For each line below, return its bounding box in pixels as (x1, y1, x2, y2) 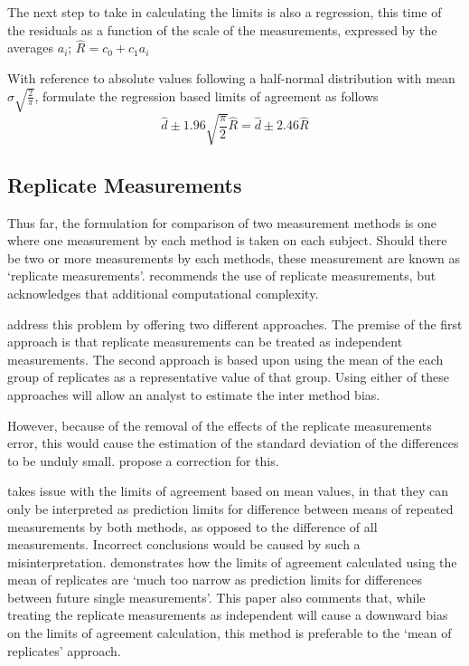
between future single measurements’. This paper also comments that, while (7, 587, 426, 606)
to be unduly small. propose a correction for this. (7, 451, 279, 470)
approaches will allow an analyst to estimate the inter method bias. (7, 385, 380, 404)
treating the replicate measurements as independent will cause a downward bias (7, 605, 448, 624)
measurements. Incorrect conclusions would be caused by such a (7, 535, 361, 554)
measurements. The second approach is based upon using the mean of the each (7, 349, 444, 368)
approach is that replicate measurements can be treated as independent (7, 332, 403, 351)
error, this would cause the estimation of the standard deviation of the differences (7, 433, 459, 452)
